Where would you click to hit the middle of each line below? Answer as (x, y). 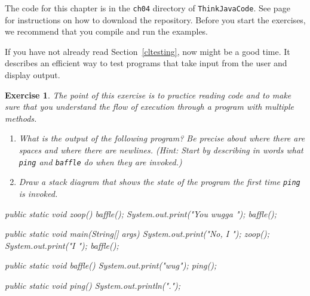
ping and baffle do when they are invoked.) (100, 161)
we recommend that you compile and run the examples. (107, 31)
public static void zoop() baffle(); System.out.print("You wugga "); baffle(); (141, 213)
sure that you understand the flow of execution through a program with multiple (150, 107)
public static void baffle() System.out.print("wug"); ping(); (111, 265)
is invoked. (38, 193)
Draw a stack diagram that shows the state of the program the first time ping (159, 182)
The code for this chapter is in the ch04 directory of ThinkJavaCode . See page (148, 8)
